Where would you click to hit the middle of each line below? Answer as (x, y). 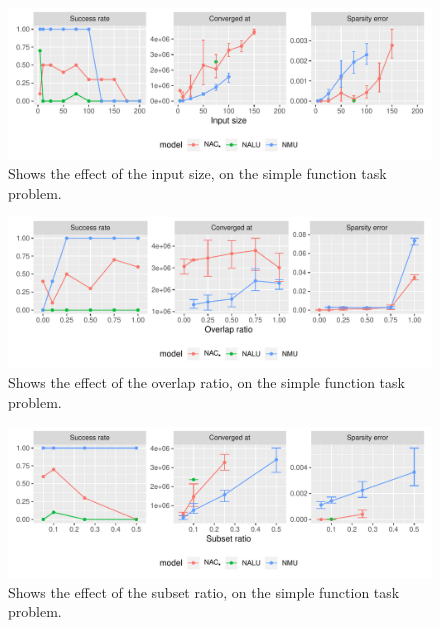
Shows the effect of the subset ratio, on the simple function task (204, 591)
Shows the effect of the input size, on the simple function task (197, 173)
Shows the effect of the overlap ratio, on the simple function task (206, 382)
